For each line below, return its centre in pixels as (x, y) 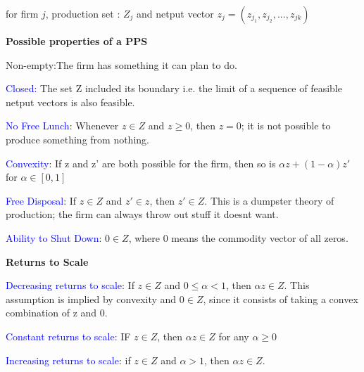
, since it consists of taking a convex (281, 299)
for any (234, 336)
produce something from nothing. (77, 139)
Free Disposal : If (41, 200)
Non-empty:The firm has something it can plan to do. (121, 64)
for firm (22, 13)
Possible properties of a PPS (77, 41)
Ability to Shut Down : (54, 237)
